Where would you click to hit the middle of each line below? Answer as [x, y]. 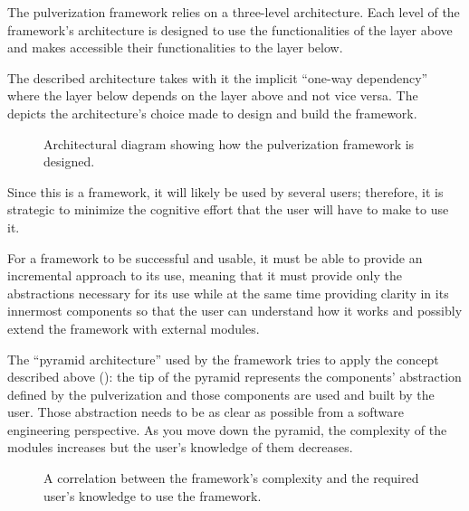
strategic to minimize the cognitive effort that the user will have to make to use [228, 209]
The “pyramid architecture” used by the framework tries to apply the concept [223, 359]
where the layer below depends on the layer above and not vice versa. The [213, 95]
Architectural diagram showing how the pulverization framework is [229, 143]
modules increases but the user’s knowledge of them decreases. [180, 447]
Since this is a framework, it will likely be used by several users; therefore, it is [225, 191]
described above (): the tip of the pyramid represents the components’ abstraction [234, 377]
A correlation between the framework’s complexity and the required [231, 478]
